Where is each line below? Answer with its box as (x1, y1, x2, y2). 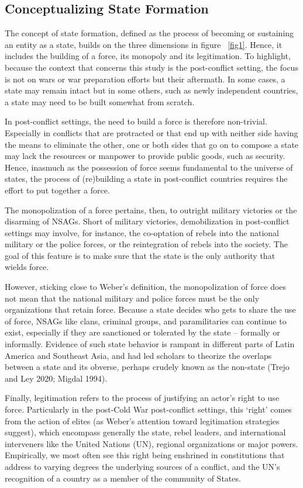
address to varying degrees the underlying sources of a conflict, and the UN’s (5, 460, 280, 472)
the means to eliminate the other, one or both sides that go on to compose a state (5, 138, 299, 150)
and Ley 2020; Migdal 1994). (5, 372, 108, 384)
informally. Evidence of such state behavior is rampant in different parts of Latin (5, 338, 295, 350)
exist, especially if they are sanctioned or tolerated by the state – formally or (5, 326, 280, 338)
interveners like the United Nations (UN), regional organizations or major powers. (5, 437, 298, 449)
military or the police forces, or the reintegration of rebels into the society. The (5, 238, 288, 250)
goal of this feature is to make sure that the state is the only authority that (5, 249, 276, 261)
